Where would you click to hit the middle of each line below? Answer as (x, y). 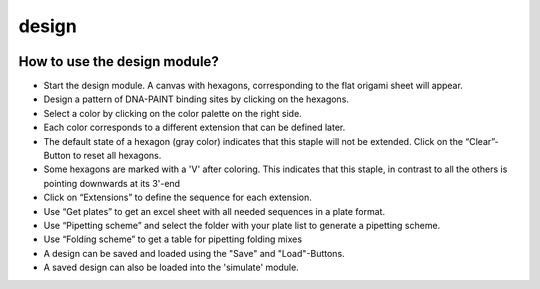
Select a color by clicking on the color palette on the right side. (172, 113)
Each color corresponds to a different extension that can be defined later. (194, 127)
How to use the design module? (118, 61)
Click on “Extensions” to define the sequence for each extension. (177, 197)
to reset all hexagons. (117, 156)
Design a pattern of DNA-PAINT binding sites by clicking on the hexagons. (196, 99)
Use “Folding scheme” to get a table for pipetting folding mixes (173, 239)
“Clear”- (482, 141)
